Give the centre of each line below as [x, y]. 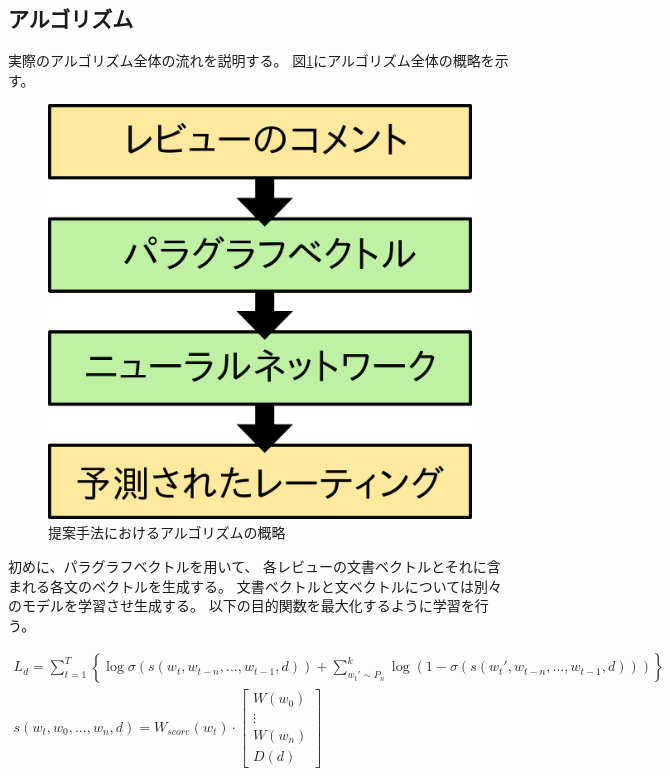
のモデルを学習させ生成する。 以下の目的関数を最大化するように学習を [241, 605]
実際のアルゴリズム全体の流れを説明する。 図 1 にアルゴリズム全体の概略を [251, 60]
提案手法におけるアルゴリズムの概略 [167, 532]
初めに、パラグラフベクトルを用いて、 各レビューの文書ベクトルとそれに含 [254, 566]
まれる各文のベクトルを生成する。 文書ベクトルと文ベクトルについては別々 [255, 585]
